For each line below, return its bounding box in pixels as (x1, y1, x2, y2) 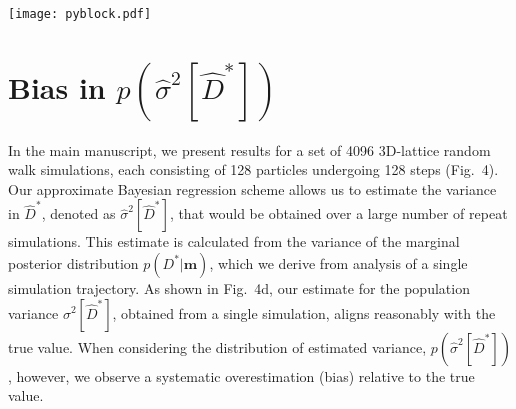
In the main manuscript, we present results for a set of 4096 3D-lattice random (8, 139, 491, 160)
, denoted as (41, 203, 116, 224)
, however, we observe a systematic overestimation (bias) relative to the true (8, 365, 475, 386)
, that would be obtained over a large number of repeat (169, 203, 508, 224)
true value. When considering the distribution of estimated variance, (8, 336, 427, 357)
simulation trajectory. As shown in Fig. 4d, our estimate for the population (8, 277, 470, 298)
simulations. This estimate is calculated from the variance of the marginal (8, 231, 460, 252)
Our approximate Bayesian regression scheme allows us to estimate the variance (8, 178, 497, 199)
